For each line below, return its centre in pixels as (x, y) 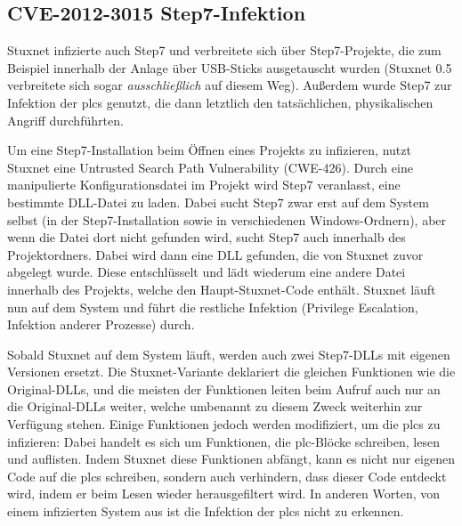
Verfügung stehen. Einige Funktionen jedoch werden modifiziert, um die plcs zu (224, 424)
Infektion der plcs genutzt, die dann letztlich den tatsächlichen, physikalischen (220, 102)
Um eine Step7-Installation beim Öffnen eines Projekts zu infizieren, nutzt (209, 150)
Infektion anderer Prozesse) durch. (101, 324)
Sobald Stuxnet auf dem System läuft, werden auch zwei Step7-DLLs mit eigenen (229, 354)
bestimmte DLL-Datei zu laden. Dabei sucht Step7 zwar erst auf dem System (218, 202)
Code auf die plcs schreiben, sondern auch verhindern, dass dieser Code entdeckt (227, 476)
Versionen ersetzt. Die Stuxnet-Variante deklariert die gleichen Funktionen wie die (231, 372)
